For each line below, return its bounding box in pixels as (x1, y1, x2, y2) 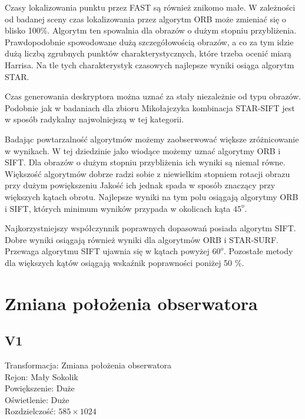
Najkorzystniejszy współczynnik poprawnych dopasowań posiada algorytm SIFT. (5, 222, 296, 234)
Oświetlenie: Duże (5, 393, 69, 405)
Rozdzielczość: (5, 405, 56, 417)
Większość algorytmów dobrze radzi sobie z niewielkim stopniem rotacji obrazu (5, 167, 290, 179)
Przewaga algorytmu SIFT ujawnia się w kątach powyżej (5, 245, 210, 257)
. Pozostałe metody (224, 245, 293, 257)
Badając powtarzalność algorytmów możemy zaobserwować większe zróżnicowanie (5, 132, 299, 145)
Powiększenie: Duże (5, 382, 75, 394)
